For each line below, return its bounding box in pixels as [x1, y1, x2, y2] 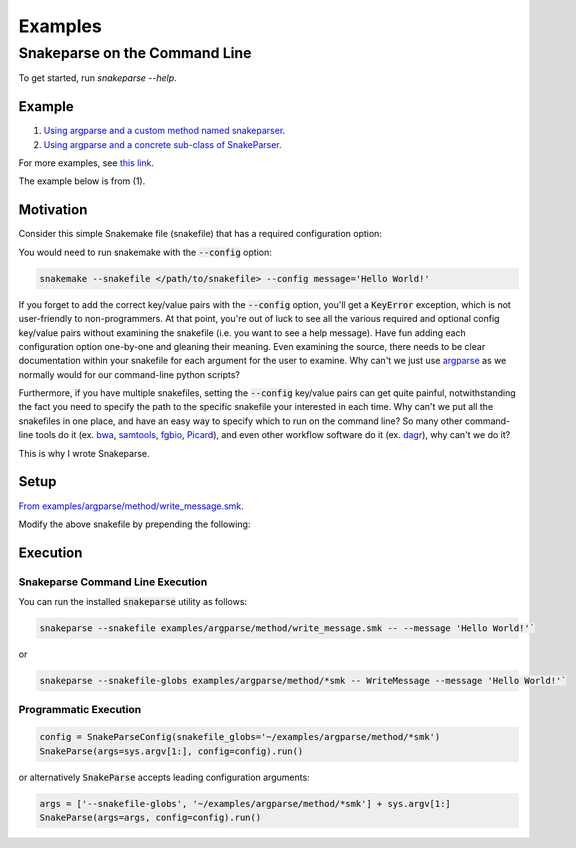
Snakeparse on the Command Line [18, 44, 252, 62]
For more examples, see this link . [18, 157, 155, 169]
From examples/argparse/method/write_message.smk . [18, 500, 244, 512]
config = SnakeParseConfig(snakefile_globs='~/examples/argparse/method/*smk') [39, 731, 441, 743]
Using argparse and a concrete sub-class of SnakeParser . [43, 138, 282, 150]
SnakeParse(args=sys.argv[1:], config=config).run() [39, 745, 304, 757]
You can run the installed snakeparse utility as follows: [18, 596, 248, 608]
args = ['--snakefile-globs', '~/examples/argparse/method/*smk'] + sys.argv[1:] [39, 798, 452, 809]
